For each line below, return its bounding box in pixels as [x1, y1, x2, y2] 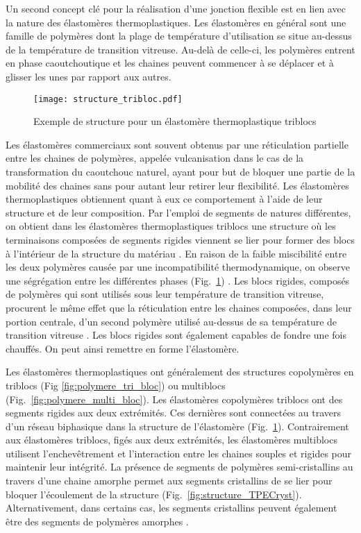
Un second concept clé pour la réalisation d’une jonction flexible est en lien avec [6, 1, 346, 15]
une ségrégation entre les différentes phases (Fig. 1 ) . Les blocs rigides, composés [6, 273, 350, 287]
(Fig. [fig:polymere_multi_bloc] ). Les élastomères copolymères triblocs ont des [6, 391, 343, 406]
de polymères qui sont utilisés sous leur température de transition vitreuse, [6, 287, 324, 301]
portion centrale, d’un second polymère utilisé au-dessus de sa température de [6, 314, 337, 328]
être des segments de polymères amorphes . [6, 514, 189, 528]
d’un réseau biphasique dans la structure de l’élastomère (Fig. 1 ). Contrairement [6, 418, 349, 433]
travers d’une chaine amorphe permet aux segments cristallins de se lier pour [6, 473, 333, 488]
